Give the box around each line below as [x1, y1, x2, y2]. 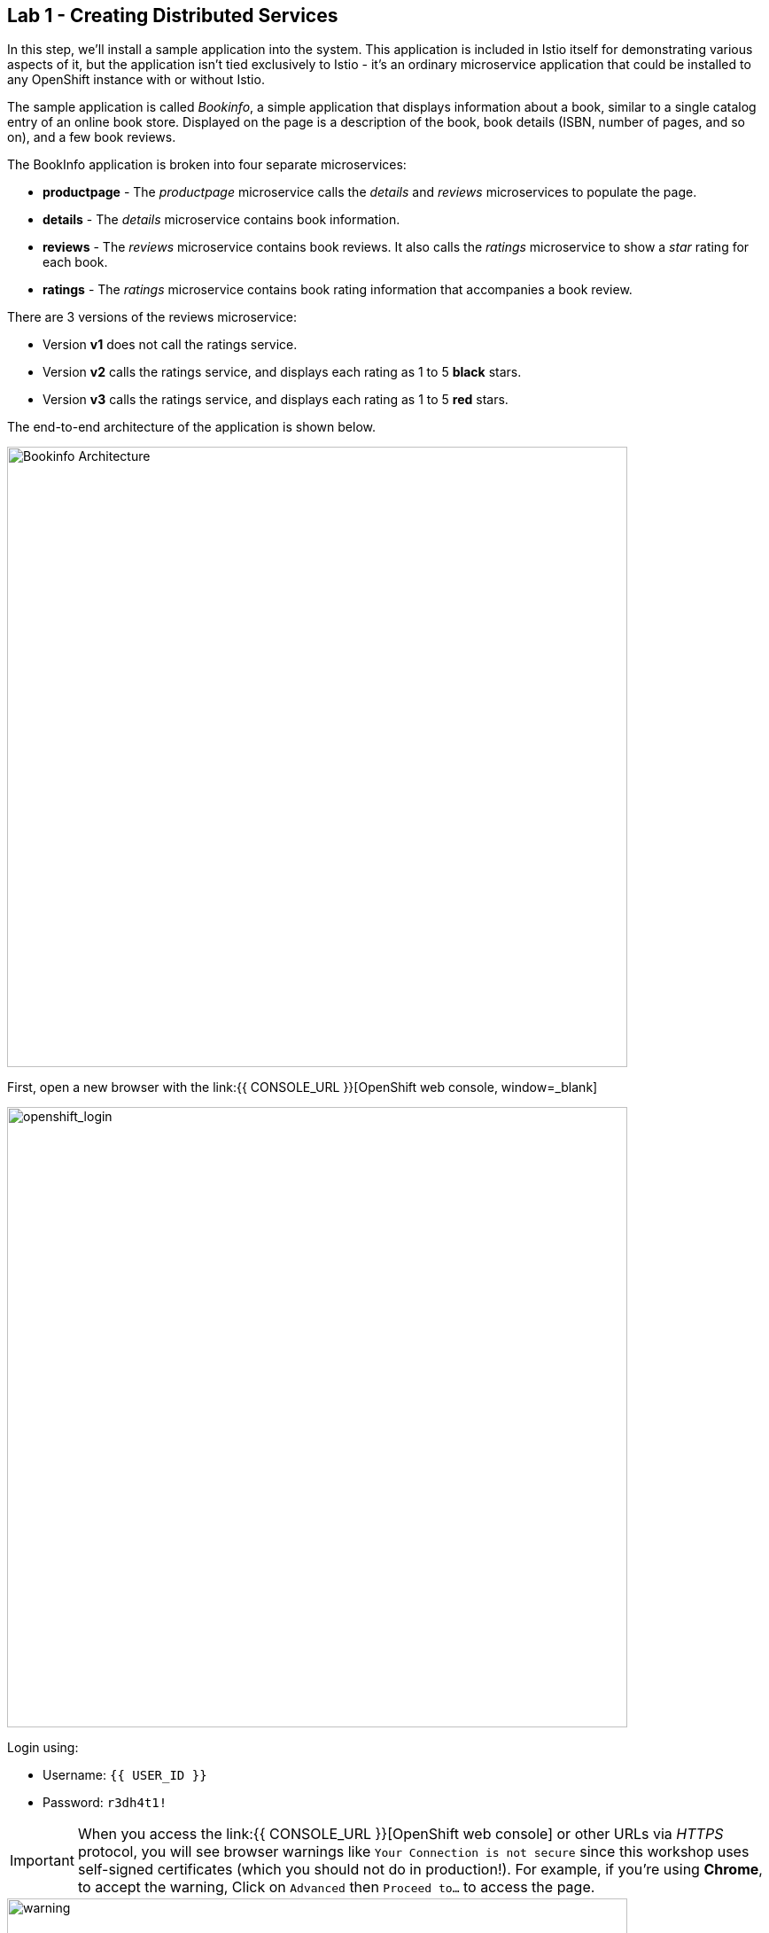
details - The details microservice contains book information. [43, 212, 400, 228]
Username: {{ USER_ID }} [43, 1767, 207, 1783]
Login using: [7, 1740, 79, 1756]
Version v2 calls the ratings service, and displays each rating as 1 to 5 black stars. [43, 364, 522, 380]
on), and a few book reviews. [7, 129, 176, 145]
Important [10, 1851, 74, 1870]
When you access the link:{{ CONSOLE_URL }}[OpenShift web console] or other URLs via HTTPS [77, 1825, 724, 1843]
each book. [43, 254, 108, 270]
